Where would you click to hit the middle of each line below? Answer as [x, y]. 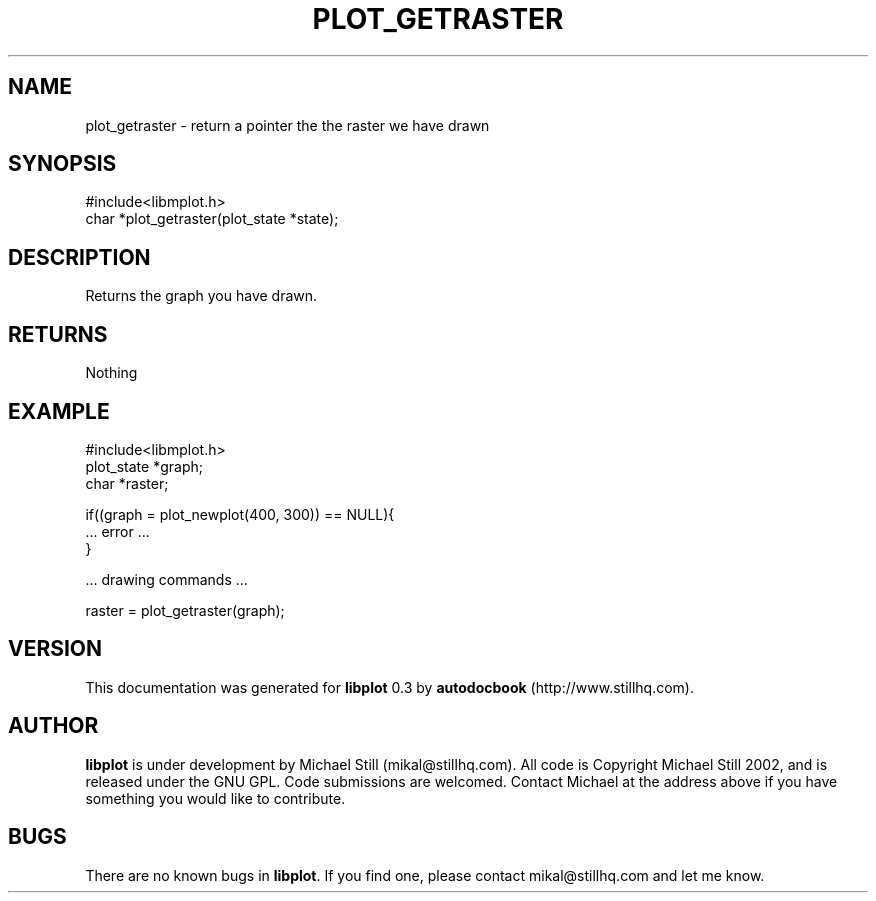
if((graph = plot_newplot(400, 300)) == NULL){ [240, 514]
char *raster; [127, 483]
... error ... [117, 531]
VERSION [55, 649]
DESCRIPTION [79, 257]
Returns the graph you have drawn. [201, 296]
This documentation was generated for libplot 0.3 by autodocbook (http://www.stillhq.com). [389, 687]
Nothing [111, 373]
